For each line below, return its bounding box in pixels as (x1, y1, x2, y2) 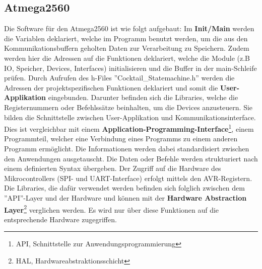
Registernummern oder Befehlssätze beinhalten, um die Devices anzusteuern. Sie (4, 102, 253, 112)
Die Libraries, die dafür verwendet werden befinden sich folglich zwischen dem (4, 183, 245, 193)
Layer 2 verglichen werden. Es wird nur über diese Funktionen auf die (4, 203, 219, 215)
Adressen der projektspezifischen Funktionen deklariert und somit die (4, 82, 218, 93)
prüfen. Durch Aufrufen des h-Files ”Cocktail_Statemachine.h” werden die (4, 72, 235, 83)
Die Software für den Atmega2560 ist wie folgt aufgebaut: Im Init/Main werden (4, 23, 254, 34)
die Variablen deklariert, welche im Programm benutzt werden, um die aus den (4, 33, 248, 43)
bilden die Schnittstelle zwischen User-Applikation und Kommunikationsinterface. (4, 112, 256, 122)
